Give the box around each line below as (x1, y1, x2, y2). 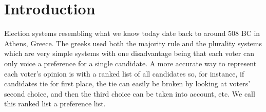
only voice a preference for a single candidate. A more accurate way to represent (4, 58, 257, 68)
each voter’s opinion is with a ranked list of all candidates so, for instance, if (4, 68, 244, 79)
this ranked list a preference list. (4, 98, 106, 109)
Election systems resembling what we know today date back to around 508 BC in (4, 28, 260, 39)
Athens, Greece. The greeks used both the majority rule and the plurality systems (4, 38, 262, 48)
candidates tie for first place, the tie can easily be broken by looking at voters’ (4, 78, 251, 89)
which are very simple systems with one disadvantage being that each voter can (4, 48, 254, 59)
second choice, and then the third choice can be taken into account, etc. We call (4, 88, 255, 99)
